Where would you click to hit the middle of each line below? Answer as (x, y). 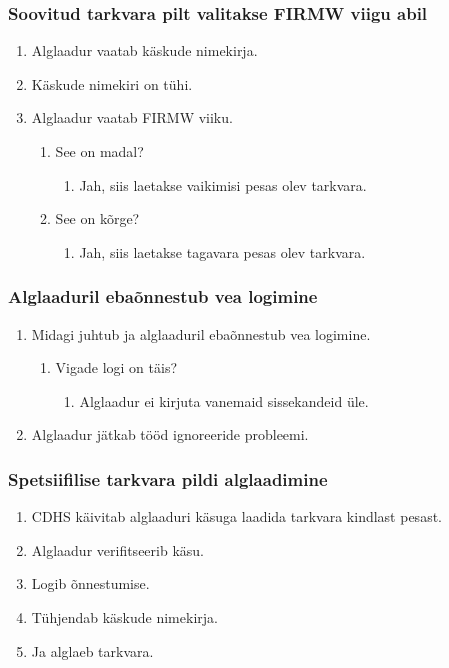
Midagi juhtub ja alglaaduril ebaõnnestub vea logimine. (201, 333)
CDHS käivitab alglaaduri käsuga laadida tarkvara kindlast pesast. (236, 516)
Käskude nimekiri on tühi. (112, 83)
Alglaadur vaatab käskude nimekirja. (144, 50)
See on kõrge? (97, 218)
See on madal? (99, 151)
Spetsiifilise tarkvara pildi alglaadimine (168, 478)
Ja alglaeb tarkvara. (92, 650)
